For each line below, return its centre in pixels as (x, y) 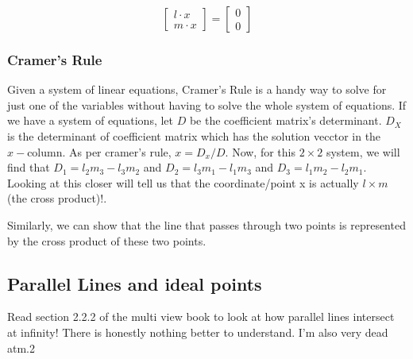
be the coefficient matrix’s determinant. (286, 120)
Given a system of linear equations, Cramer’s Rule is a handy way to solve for (197, 89)
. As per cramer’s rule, (117, 151)
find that (29, 167)
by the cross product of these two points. (107, 240)
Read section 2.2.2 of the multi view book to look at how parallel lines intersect (201, 317)
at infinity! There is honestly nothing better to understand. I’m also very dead (198, 332)
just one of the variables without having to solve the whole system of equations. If (207, 104)
